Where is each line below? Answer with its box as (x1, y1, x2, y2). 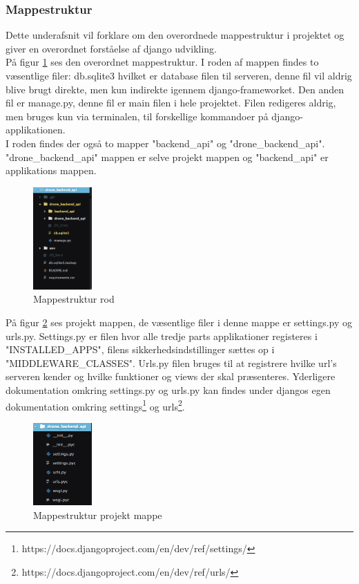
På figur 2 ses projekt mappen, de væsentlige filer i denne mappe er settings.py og (6, 315, 353, 330)
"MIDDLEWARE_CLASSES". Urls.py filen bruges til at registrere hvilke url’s (6, 355, 337, 370)
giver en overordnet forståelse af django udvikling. (6, 41, 217, 55)
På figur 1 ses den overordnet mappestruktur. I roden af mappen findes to (6, 55, 319, 69)
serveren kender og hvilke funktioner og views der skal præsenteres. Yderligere (6, 369, 336, 384)
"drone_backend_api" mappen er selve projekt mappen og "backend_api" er (6, 149, 329, 164)
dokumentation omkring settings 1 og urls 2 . (6, 397, 185, 413)
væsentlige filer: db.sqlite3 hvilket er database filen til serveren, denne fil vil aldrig (6, 68, 352, 82)
